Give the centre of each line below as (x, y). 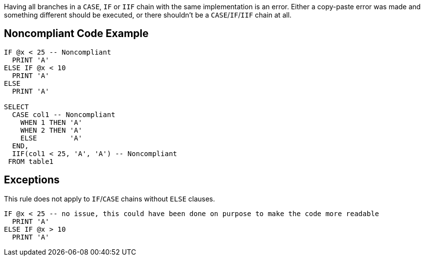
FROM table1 (31, 161)
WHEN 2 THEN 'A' (51, 130)
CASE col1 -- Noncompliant (64, 114)
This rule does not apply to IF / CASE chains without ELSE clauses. (110, 199)
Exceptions (32, 180)
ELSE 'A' (51, 138)
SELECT (16, 107)
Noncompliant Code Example (76, 34)
